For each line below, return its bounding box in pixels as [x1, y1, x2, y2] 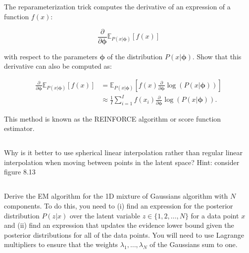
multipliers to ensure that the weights [4, 239, 118, 250]
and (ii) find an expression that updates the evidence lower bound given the [4, 220, 234, 230]
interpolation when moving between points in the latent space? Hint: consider [4, 157, 240, 167]
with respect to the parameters [4, 51, 98, 61]
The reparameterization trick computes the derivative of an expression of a [4, 1, 231, 12]
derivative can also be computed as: [4, 61, 112, 71]
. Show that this [192, 51, 242, 61]
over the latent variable [69, 210, 140, 220]
